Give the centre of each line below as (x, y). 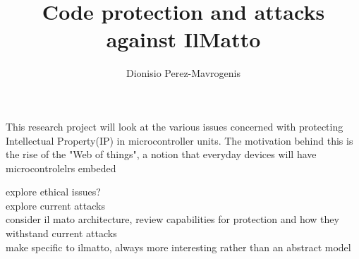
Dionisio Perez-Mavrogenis (183, 73)
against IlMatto (183, 39)
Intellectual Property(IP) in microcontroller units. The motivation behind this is (179, 140)
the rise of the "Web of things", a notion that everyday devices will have (161, 154)
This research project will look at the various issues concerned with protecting (175, 126)
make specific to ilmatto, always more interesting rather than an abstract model (178, 247)
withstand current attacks (61, 233)
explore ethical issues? (53, 192)
